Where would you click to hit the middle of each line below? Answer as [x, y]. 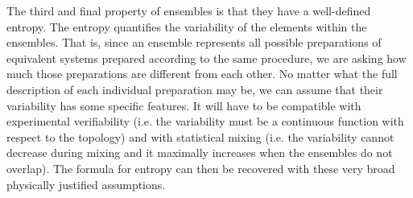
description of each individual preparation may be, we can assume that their [195, 89]
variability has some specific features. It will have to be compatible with [184, 105]
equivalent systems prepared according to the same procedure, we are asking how [206, 58]
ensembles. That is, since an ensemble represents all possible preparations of [194, 42]
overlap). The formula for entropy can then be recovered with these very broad [201, 168]
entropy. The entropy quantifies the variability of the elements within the [187, 26]
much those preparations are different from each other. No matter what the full [202, 74]
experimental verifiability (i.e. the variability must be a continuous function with [205, 121]
